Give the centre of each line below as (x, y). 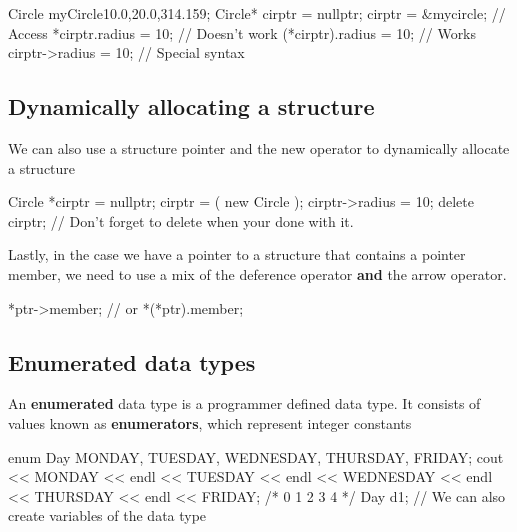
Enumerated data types (132, 361)
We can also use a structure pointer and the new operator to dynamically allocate (259, 147)
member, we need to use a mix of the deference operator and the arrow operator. (257, 273)
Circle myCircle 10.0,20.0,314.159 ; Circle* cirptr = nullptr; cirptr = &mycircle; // (257, 13)
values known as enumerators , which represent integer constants (210, 422)
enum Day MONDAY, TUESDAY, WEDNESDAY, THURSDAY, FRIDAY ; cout (256, 456)
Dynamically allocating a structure (191, 106)
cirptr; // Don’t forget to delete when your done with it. (181, 220)
